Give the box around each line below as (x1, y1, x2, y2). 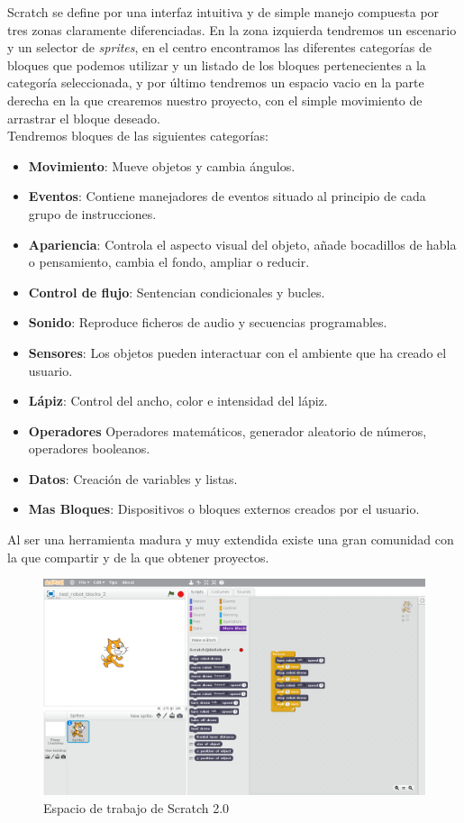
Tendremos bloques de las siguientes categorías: (7, 126, 268, 145)
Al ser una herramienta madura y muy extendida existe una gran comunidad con (7, 530, 454, 549)
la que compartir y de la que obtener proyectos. (7, 547, 269, 566)
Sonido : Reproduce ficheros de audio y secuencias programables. (28, 313, 387, 332)
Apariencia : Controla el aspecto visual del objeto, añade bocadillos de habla (28, 234, 457, 253)
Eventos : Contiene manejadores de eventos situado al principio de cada (28, 187, 426, 206)
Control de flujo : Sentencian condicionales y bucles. (28, 282, 325, 301)
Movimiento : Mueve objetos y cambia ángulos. (28, 156, 296, 175)
